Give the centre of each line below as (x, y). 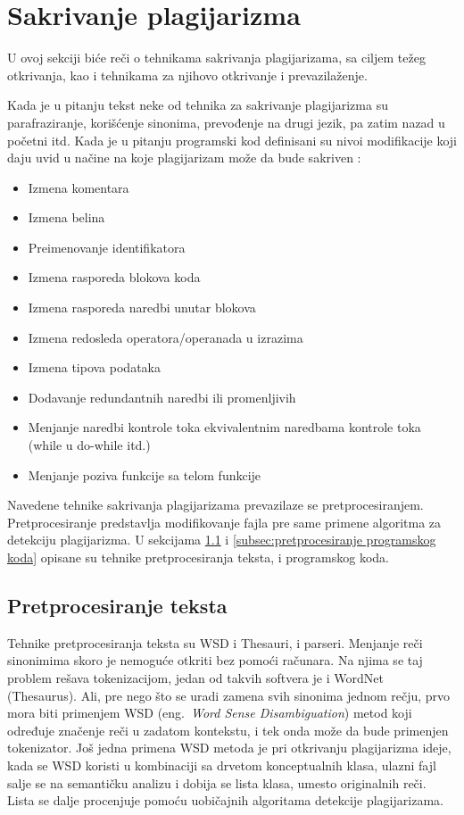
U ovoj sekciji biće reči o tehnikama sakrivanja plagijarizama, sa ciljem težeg (216, 58)
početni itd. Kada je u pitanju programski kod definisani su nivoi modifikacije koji (232, 140)
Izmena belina (66, 217)
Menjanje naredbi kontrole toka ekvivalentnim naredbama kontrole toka (224, 427)
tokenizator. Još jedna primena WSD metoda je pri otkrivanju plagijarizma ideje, (229, 748)
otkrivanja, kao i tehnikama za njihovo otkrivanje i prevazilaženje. (187, 75)
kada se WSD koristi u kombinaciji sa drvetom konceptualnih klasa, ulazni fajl (222, 765)
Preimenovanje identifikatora (107, 247)
